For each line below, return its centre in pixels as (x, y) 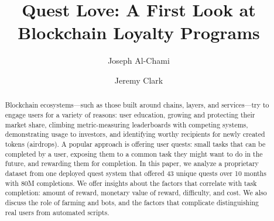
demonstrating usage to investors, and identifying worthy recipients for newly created (135, 134)
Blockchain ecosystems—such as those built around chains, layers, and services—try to (137, 105)
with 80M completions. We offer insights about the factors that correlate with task (131, 183)
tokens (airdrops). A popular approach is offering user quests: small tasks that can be (135, 144)
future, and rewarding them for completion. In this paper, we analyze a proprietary (132, 163)
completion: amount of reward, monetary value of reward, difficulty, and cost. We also (136, 193)
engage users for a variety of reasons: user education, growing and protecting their (130, 114)
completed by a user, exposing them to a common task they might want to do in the (134, 153)
